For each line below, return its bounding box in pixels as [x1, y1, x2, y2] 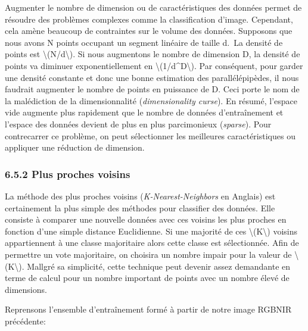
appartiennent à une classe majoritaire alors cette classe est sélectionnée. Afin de [5, 236, 299, 249]
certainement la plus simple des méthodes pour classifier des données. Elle [5, 201, 275, 214]
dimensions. [5, 283, 47, 295]
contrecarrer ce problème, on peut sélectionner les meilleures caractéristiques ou [5, 129, 295, 142]
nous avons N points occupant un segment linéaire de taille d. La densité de [5, 36, 283, 48]
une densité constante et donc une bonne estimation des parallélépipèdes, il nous [5, 71, 299, 83]
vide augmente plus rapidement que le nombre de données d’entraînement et [5, 106, 284, 118]
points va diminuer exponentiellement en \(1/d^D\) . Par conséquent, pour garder [5, 59, 303, 71]
